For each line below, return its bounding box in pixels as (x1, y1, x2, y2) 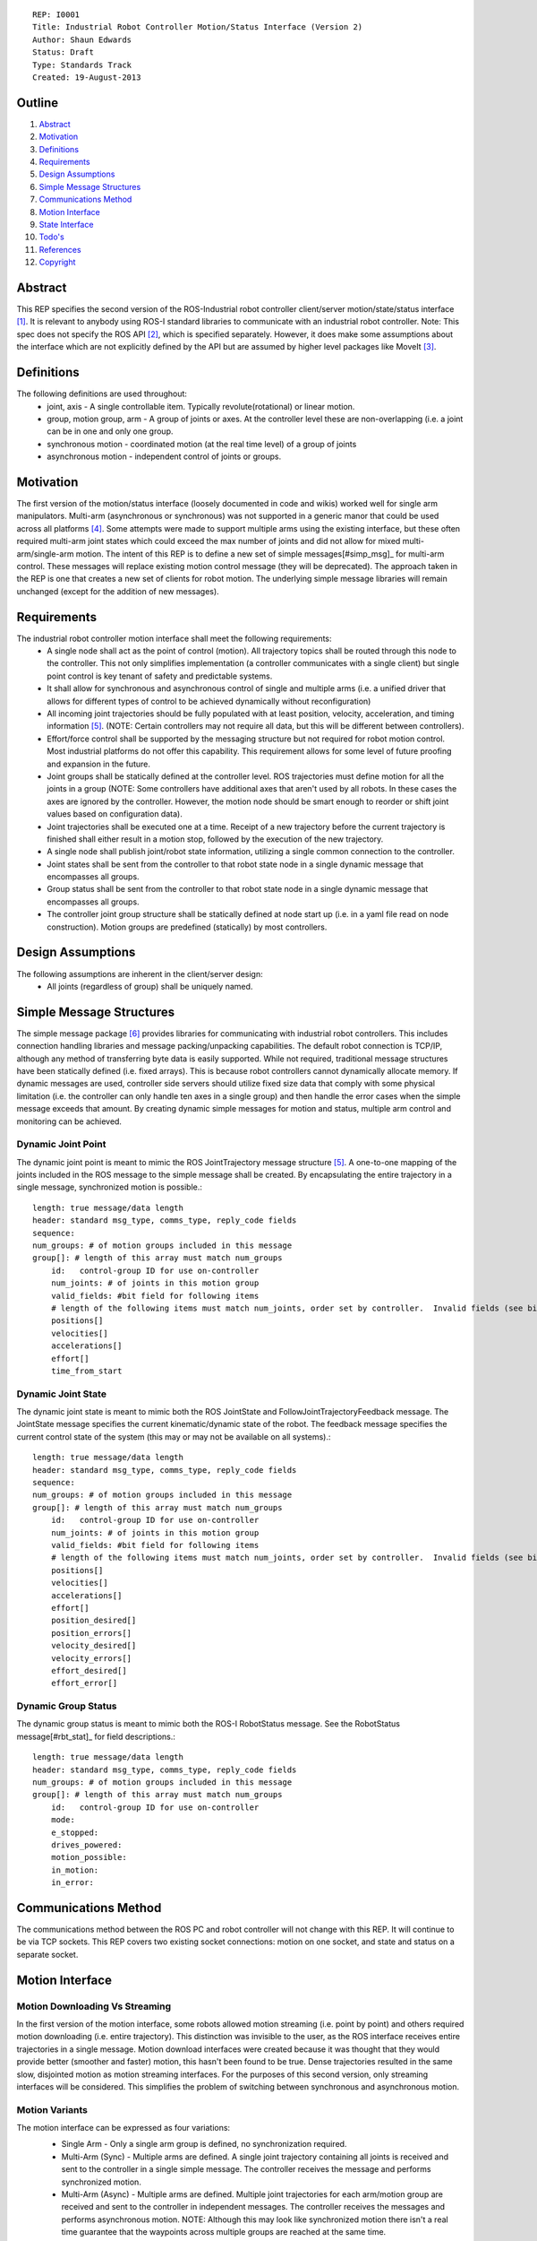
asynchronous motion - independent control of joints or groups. (47, 451, 282, 462)
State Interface (38, 219, 94, 229)
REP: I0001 (32, 10, 81, 20)
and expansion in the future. (47, 758, 151, 769)
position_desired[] (50, 1615, 137, 1626)
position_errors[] (50, 1628, 132, 1638)
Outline (16, 95, 58, 110)
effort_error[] (50, 1678, 118, 1689)
